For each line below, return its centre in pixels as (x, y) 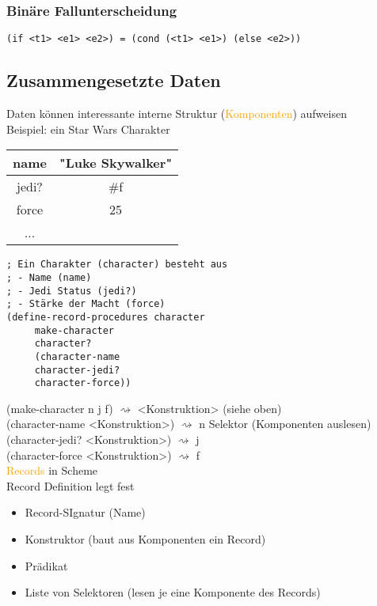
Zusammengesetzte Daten (114, 80)
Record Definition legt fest (70, 485)
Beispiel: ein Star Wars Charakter (88, 129)
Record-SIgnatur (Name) (85, 512)
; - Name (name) (49, 277)
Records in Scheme (52, 470)
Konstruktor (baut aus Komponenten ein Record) (145, 538)
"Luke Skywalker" (116, 163)
